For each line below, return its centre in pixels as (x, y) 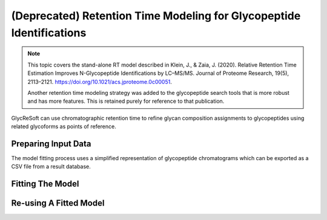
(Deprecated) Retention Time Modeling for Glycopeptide (156, 16)
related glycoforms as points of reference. (64, 126)
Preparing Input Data (51, 144)
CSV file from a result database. (51, 167)
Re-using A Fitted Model (58, 203)
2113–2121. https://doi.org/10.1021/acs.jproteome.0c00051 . (100, 82)
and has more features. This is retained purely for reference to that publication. (126, 101)
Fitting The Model (45, 184)
